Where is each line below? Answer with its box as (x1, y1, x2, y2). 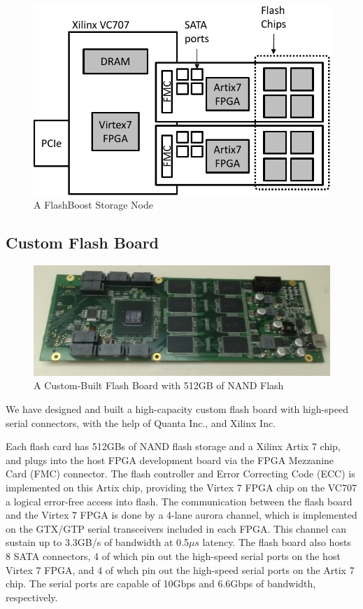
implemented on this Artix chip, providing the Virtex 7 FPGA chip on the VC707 (6, 479, 357, 494)
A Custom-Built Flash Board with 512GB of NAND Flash (34, 378, 284, 393)
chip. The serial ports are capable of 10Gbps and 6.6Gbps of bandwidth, (6, 576, 316, 591)
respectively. (6, 589, 58, 604)
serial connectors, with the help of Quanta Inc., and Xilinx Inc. (6, 415, 276, 430)
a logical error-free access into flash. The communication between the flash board (6, 493, 353, 508)
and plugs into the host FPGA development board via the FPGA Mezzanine (6, 452, 334, 467)
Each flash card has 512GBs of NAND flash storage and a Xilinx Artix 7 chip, (6, 439, 341, 454)
